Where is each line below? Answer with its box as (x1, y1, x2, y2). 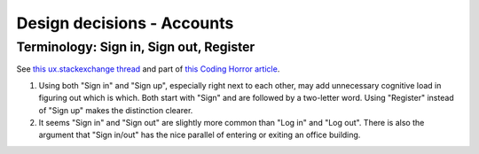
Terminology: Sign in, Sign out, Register (16, 39, 255, 55)
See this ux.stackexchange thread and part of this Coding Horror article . (16, 64, 280, 74)
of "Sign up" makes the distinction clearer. (38, 104, 193, 115)
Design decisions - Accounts (16, 13, 234, 33)
